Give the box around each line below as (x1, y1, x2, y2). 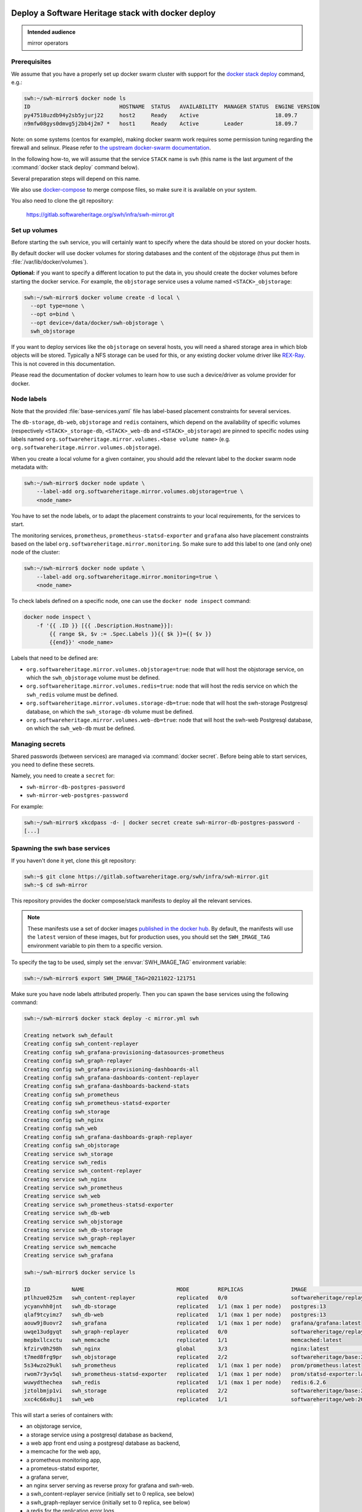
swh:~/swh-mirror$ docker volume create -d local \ (24, 294, 180, 301)
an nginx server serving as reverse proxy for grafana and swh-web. (26, 1482, 194, 1489)
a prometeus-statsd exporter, (26, 1465, 100, 1472)
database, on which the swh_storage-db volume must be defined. (26, 708, 194, 715)
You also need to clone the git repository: (11, 197, 114, 204)
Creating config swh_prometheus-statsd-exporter (24, 1100, 171, 1107)
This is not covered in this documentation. (11, 360, 116, 367)
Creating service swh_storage (24, 1150, 113, 1158)
